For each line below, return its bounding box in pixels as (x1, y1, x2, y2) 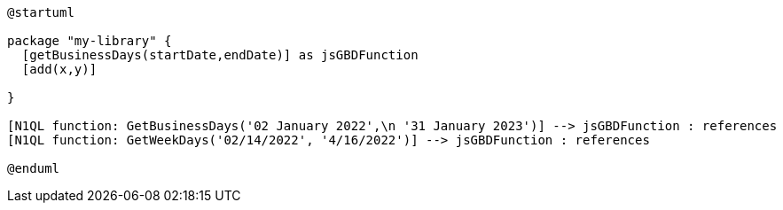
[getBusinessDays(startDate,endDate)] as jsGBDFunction (21, 48, 419, 62)
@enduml (7, 161, 60, 175)
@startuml (7, 5, 74, 19)
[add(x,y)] (21, 62, 98, 76)
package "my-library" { (7, 34, 172, 48)
